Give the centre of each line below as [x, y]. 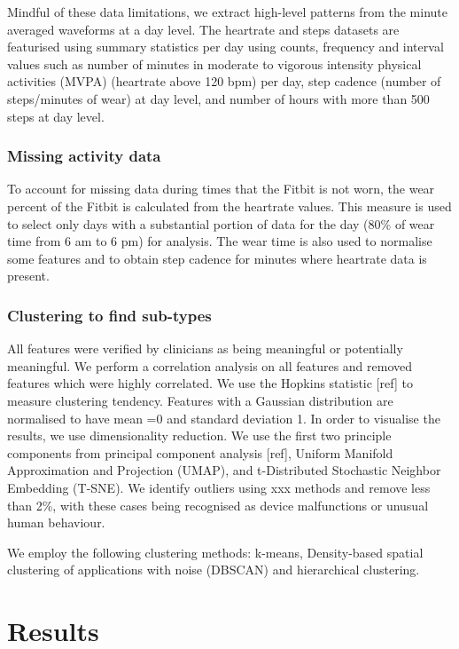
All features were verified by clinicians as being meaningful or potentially [205, 348]
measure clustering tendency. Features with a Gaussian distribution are [200, 400]
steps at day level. [56, 116]
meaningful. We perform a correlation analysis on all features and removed [210, 365]
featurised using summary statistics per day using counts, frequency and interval [226, 47]
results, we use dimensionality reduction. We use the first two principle [199, 435]
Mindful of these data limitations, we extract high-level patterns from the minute [227, 12]
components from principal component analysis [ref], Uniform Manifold [200, 452]
